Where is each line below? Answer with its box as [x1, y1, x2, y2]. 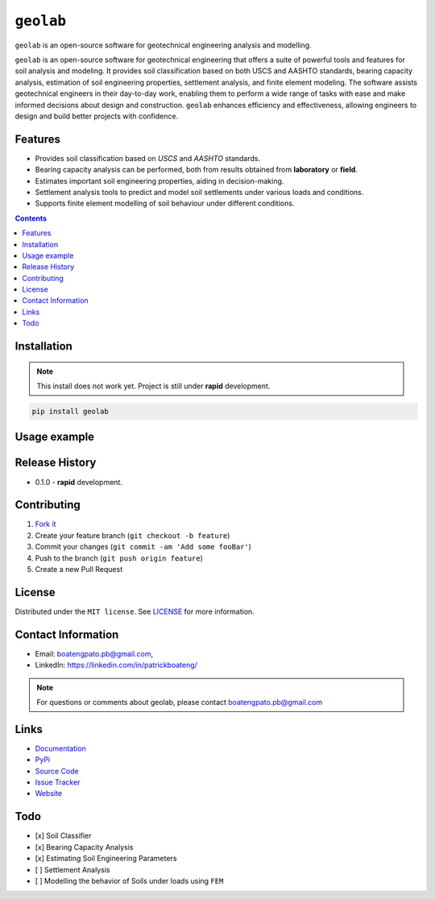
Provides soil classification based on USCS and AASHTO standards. [35, 153, 261, 163]
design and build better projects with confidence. [14, 111, 179, 121]
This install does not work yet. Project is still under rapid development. [36, 381, 271, 391]
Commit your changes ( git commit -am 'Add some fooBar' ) [35, 542, 251, 552]
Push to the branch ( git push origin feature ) [35, 553, 203, 563]
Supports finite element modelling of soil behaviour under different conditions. [35, 198, 295, 209]
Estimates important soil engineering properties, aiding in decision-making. [35, 176, 284, 185]
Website [35, 789, 63, 798]
